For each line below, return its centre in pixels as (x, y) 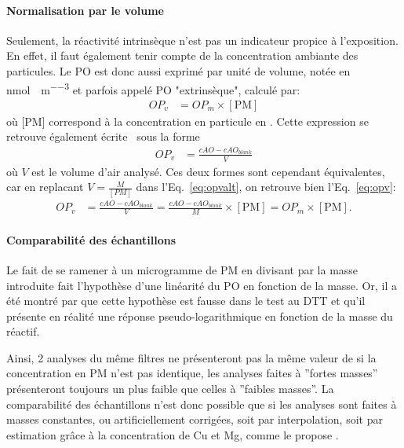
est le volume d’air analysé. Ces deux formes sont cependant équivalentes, (208, 171)
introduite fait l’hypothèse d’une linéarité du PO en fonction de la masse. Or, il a (202, 285)
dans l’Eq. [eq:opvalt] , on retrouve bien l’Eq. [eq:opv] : (266, 187)
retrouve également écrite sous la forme (103, 136)
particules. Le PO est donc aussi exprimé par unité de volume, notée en (178, 70)
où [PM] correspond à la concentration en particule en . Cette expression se (187, 121)
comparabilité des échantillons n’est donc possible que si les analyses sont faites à (202, 404)
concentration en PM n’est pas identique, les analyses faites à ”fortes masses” (192, 373)
